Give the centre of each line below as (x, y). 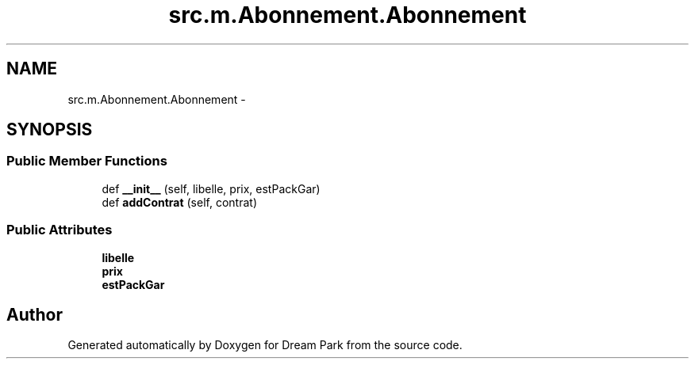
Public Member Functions (87, 161)
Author (35, 314)
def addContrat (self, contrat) (179, 202)
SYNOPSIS (50, 130)
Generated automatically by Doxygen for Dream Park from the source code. (265, 345)
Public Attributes (60, 230)
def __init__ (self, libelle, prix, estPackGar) (211, 188)
